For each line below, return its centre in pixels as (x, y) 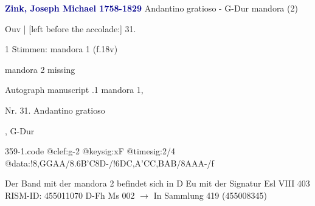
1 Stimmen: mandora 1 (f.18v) (61, 49)
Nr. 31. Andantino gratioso (55, 110)
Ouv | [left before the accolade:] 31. (71, 28)
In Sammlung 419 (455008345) (210, 195)
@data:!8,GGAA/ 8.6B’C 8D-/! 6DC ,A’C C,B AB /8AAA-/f (109, 163)
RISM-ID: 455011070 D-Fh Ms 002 (70, 195)
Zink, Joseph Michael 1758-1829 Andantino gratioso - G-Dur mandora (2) (151, 8)
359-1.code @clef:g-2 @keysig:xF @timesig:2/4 (90, 151)
